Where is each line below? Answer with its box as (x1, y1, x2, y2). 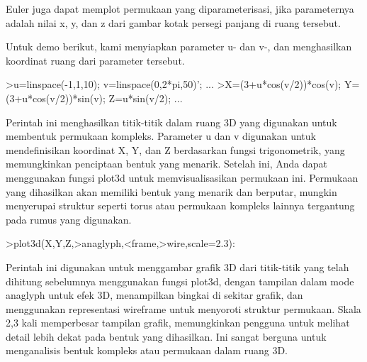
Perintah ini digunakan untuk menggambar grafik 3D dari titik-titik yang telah (6, 259, 349, 274)
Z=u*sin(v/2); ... (108, 90, 183, 105)
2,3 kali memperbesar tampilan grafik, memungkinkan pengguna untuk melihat (6, 315, 350, 330)
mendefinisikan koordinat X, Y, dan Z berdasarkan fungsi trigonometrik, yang (6, 142, 345, 157)
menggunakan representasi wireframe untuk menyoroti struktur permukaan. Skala (6, 301, 361, 316)
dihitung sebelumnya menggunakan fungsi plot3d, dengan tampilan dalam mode (6, 273, 354, 288)
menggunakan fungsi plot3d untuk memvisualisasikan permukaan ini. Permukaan (6, 170, 358, 185)
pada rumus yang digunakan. (6, 212, 132, 226)
